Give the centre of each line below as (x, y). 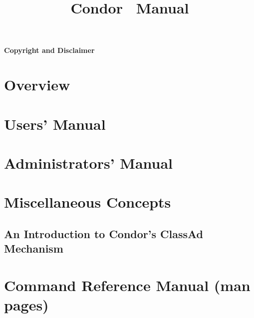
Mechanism (34, 248)
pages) (26, 305)
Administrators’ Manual (89, 162)
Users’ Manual (55, 124)
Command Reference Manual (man (127, 285)
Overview (37, 85)
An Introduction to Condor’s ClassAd (104, 233)
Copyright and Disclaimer (49, 50)
